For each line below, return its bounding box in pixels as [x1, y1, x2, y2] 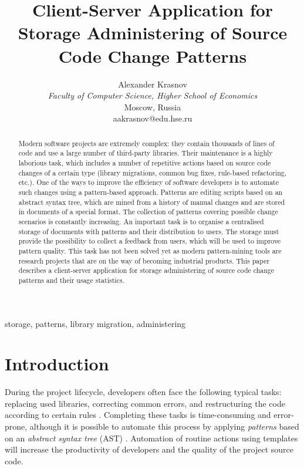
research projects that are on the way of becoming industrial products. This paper [18, 255, 270, 265]
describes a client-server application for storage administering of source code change [18, 265, 275, 275]
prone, [5, 420, 28, 433]
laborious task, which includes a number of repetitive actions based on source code [18, 157, 271, 167]
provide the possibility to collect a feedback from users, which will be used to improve [18, 236, 281, 246]
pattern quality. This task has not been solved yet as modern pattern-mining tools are [18, 245, 282, 255]
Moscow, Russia [124, 100, 181, 113]
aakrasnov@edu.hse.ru [113, 112, 192, 124]
